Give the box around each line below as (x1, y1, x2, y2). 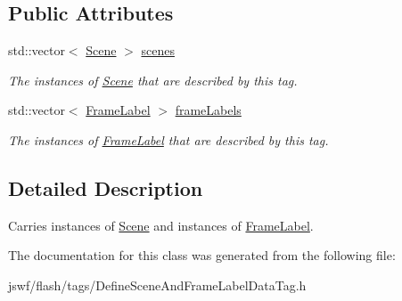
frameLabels (175, 101, 242, 119)
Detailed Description (8, 174, 203, 201)
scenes (141, 41, 175, 60)
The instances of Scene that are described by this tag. (8, 70, 298, 89)
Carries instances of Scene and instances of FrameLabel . (8, 216, 314, 234)
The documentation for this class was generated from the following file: (8, 246, 396, 264)
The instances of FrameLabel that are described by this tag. (8, 130, 329, 149)
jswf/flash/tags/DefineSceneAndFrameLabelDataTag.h (8, 275, 307, 294)
